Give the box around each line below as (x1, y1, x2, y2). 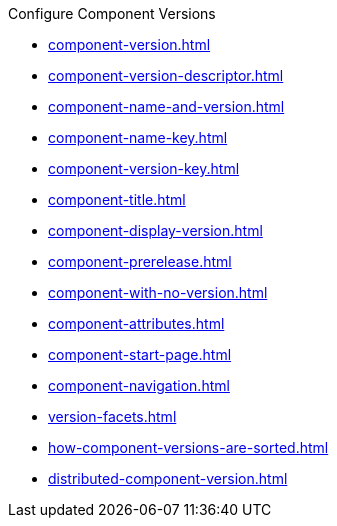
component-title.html (48, 191, 186, 208)
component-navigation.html (48, 377, 230, 394)
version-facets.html (48, 408, 177, 425)
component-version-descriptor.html (48, 67, 284, 84)
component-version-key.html (48, 160, 240, 177)
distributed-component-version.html (48, 470, 288, 487)
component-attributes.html (48, 315, 225, 332)
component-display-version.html (48, 222, 263, 239)
